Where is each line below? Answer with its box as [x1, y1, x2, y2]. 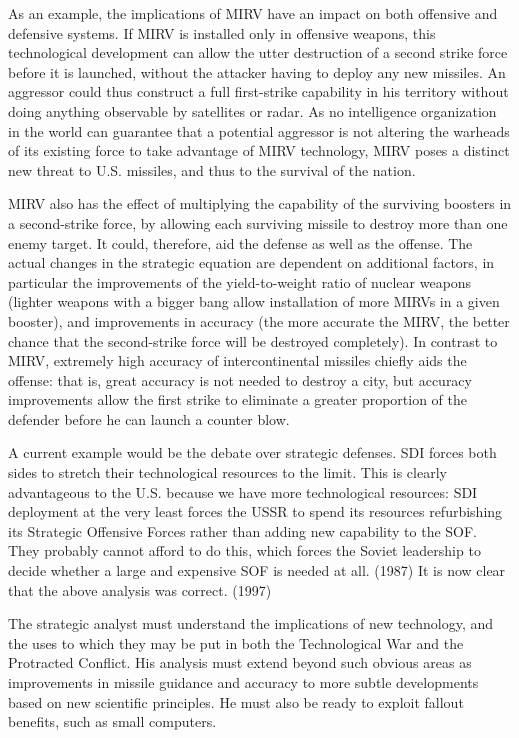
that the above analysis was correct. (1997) [8, 579, 272, 600]
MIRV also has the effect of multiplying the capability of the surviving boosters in [8, 193, 512, 214]
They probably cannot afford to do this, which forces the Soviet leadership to [8, 540, 481, 561]
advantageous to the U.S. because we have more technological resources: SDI [8, 481, 478, 502]
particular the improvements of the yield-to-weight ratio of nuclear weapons [8, 271, 472, 292]
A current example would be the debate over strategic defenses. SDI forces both [8, 442, 497, 463]
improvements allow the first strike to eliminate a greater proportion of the [8, 389, 467, 410]
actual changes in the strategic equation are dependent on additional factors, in [8, 252, 495, 273]
